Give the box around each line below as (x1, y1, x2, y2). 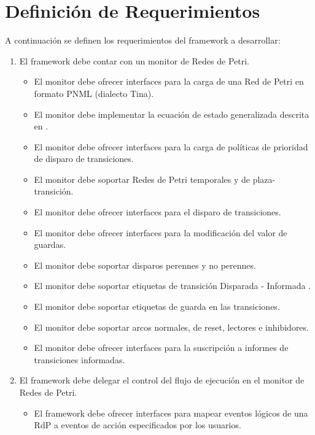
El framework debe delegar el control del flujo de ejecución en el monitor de (19, 374, 305, 387)
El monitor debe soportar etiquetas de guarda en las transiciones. (34, 300, 280, 313)
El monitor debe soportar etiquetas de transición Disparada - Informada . (34, 279, 311, 292)
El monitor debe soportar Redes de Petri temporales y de (34, 172, 250, 185)
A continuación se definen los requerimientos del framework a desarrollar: (5, 34, 281, 47)
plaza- (252, 172, 276, 185)
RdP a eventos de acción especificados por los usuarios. (34, 418, 241, 431)
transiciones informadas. (34, 353, 125, 366)
